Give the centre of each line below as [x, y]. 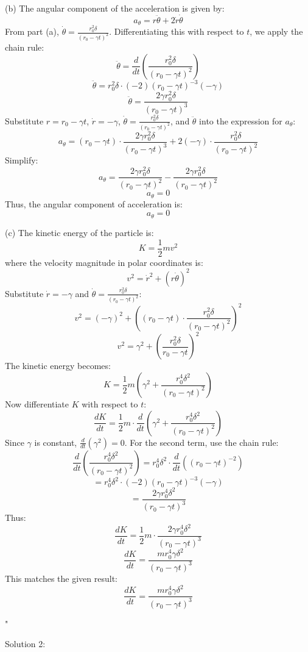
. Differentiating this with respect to [177, 31]
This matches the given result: [61, 578]
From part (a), [32, 31]
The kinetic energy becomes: [58, 366]
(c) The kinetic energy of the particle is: [79, 232]
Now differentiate [37, 404]
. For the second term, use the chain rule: [201, 442]
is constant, [56, 442]
